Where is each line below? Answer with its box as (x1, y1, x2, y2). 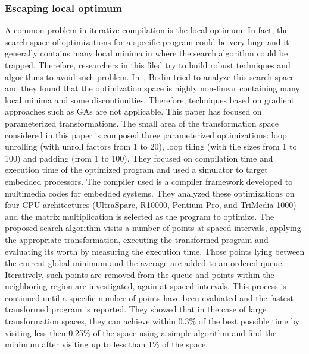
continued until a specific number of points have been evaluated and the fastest (5, 291, 294, 304)
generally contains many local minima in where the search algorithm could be (5, 47, 288, 59)
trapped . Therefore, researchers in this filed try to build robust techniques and (5, 59, 291, 71)
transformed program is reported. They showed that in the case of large (5, 303, 267, 315)
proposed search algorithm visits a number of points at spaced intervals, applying (5, 222, 301, 234)
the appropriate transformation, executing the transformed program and (5, 233, 269, 245)
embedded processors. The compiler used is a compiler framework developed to (5, 175, 293, 187)
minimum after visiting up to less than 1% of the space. (5, 338, 208, 350)
